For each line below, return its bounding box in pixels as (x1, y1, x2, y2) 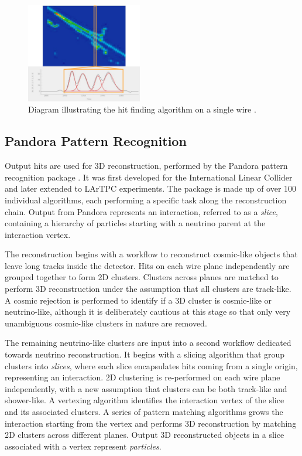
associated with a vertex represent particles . (5, 440, 162, 452)
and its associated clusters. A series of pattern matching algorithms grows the (5, 406, 283, 417)
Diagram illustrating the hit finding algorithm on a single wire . (28, 103, 256, 115)
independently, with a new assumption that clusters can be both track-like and (5, 382, 287, 394)
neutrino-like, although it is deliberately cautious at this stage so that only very (5, 305, 291, 318)
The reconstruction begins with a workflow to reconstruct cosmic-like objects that (5, 248, 298, 260)
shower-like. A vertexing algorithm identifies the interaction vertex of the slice (5, 394, 284, 406)
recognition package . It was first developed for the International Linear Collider (5, 171, 293, 183)
